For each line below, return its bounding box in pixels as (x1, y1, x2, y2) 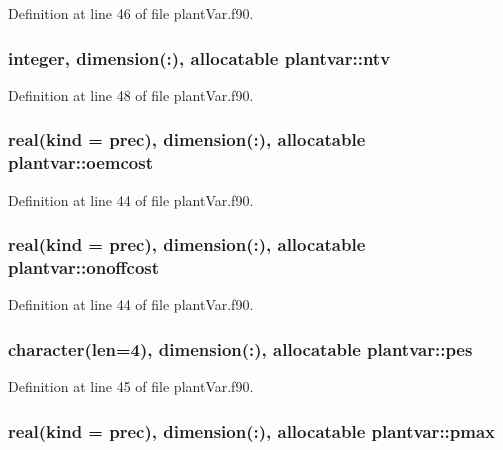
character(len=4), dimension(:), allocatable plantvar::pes (8, 336, 473, 361)
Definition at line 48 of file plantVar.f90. (8, 84, 254, 105)
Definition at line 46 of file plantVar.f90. (8, 3, 254, 23)
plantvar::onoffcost (8, 254, 160, 279)
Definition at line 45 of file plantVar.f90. (8, 376, 254, 397)
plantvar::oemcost (8, 150, 154, 175)
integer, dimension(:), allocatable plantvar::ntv (8, 45, 391, 70)
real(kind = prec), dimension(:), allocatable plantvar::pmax (8, 418, 496, 443)
